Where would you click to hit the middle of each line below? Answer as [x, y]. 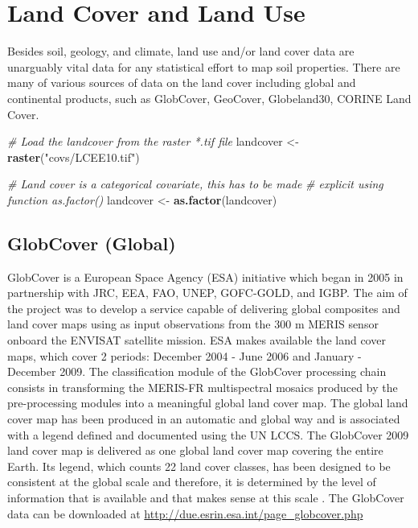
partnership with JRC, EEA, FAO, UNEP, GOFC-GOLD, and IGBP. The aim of [207, 293]
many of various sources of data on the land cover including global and [182, 82]
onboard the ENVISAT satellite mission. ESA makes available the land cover [197, 340]
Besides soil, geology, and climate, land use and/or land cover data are [181, 51]
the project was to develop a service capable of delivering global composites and [204, 308]
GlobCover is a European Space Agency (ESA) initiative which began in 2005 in [205, 276]
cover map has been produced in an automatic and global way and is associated [204, 419]
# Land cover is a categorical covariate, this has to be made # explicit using [195, 184]
